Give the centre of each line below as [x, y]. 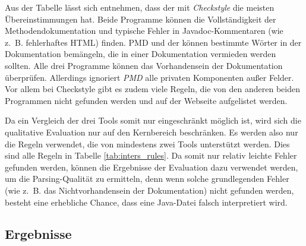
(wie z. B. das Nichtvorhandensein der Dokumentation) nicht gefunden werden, [149, 190]
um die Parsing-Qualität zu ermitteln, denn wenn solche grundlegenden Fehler [147, 179]
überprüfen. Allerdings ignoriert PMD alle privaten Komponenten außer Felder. [149, 77]
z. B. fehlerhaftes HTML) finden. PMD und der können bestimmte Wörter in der [153, 42]
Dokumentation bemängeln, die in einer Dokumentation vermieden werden [141, 54]
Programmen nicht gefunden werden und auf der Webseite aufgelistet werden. [146, 100]
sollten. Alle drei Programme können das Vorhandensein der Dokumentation [144, 65]
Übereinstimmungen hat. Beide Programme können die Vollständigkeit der [141, 19]
